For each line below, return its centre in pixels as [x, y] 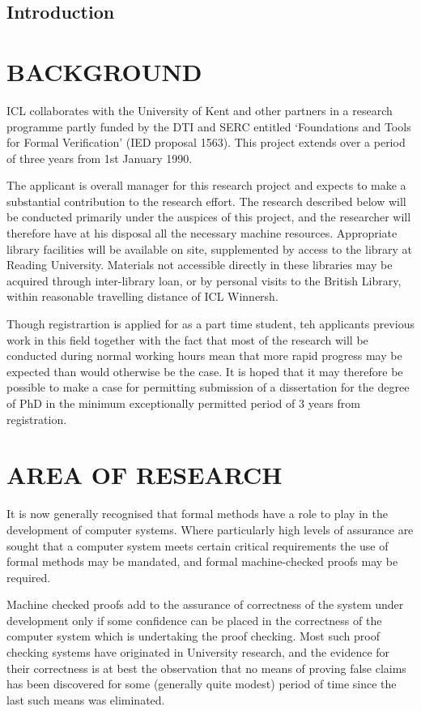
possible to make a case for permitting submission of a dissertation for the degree [208, 387]
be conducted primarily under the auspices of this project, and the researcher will [209, 217]
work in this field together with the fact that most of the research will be [187, 339]
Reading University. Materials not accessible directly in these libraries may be [200, 265]
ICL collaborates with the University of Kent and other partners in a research [200, 110]
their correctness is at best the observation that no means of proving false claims [206, 668]
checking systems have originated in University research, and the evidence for [198, 652]
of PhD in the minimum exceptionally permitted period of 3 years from [183, 403]
